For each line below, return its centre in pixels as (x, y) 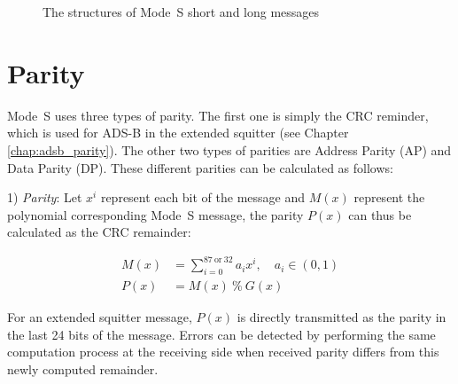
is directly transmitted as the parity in (342, 317)
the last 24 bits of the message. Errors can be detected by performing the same (221, 334)
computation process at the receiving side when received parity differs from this (223, 352)
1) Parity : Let (45, 197)
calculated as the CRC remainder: (99, 232)
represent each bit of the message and (203, 197)
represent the (389, 197)
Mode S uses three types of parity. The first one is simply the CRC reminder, (218, 115)
